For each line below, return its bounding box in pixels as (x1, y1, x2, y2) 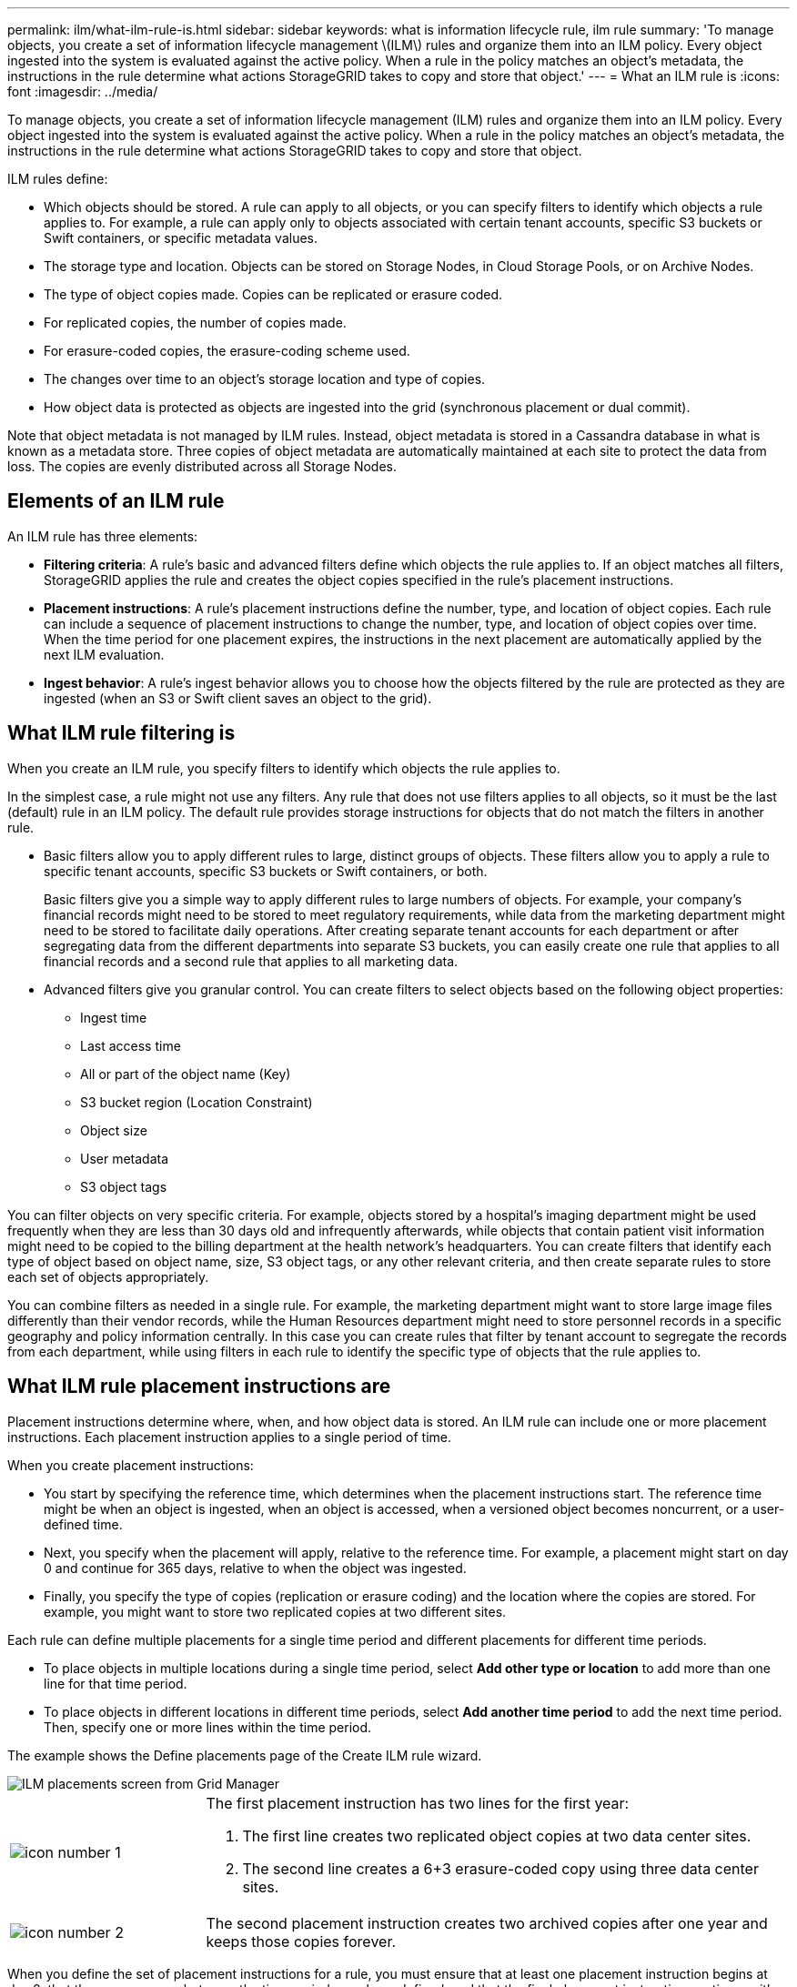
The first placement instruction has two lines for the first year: (206, 1793, 630, 1812)
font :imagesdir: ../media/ (7, 84, 158, 99)
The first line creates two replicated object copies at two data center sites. (242, 1826, 752, 1845)
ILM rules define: (7, 171, 108, 187)
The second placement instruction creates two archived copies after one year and (206, 1913, 768, 1932)
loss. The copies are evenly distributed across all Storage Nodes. (7, 459, 397, 474)
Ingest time (80, 1009, 147, 1025)
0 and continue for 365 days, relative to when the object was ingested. (44, 1559, 467, 1576)
